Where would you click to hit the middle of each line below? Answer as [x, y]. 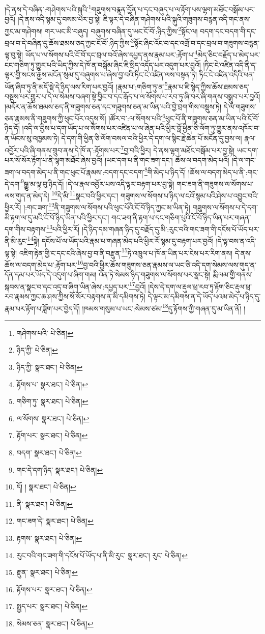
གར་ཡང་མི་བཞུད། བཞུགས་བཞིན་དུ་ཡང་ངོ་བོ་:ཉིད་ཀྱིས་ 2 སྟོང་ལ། [121, 30]
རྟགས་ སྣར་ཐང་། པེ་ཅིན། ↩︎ [49, 538]
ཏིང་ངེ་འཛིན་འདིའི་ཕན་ [227, 75]
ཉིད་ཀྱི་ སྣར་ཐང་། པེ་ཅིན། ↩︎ [50, 367]
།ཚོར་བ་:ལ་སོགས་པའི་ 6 [137, 117]
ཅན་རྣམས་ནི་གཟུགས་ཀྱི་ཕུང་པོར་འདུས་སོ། [55, 118]
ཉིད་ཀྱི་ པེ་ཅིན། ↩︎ [37, 350]
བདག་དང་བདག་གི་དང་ [228, 31]
